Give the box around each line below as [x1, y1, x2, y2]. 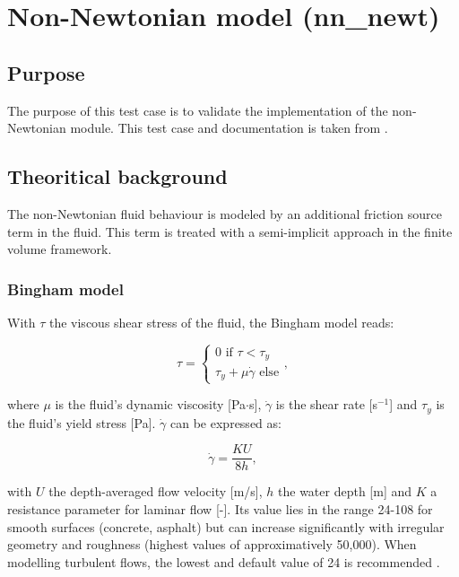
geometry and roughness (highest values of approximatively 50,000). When [7, 535, 417, 554]
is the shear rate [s [275, 395, 377, 414]
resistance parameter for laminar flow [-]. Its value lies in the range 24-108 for [7, 499, 433, 518]
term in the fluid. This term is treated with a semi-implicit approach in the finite [7, 222, 453, 240]
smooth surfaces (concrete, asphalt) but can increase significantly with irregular [7, 517, 445, 536]
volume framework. [7, 240, 112, 258]
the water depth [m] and [278, 482, 412, 501]
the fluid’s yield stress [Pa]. [7, 413, 156, 432]
